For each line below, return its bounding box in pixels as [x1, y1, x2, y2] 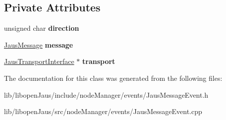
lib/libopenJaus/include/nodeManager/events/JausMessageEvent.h [4, 89, 209, 100]
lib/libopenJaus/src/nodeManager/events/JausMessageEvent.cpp [4, 106, 202, 117]
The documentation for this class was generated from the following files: [4, 72, 223, 83]
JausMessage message [4, 39, 73, 50]
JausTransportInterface [4, 56, 74, 66]
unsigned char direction [4, 23, 79, 33]
